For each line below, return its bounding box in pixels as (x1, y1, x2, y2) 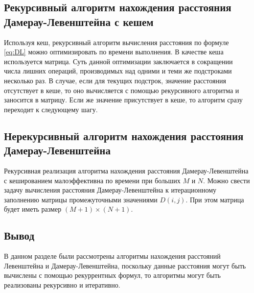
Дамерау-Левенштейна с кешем (4, 14, 154, 29)
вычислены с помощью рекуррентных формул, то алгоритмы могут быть (4, 270, 221, 280)
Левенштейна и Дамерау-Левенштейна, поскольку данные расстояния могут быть (4, 260, 246, 270)
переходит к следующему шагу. (4, 104, 98, 114)
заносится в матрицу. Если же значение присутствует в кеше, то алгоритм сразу (4, 95, 243, 105)
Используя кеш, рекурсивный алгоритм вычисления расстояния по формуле (4, 37, 229, 47)
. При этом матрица (185, 194, 244, 204)
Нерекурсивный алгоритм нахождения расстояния (4, 128, 244, 143)
